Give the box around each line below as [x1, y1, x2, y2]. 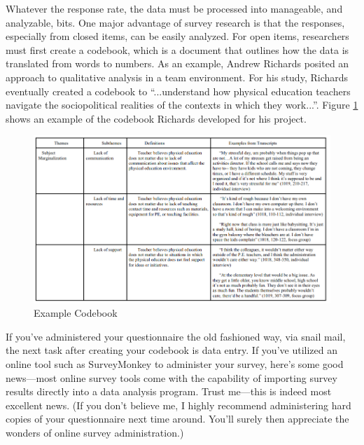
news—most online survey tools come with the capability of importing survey [6, 370, 337, 385]
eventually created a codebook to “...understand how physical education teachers [6, 83, 351, 98]
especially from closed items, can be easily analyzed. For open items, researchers [6, 29, 349, 43]
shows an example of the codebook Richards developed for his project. [6, 111, 307, 125]
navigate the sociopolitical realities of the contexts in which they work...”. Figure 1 [6, 97, 358, 112]
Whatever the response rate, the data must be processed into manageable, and [6, 1, 343, 15]
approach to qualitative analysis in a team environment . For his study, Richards [6, 69, 349, 84]
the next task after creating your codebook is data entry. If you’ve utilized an [6, 343, 337, 357]
